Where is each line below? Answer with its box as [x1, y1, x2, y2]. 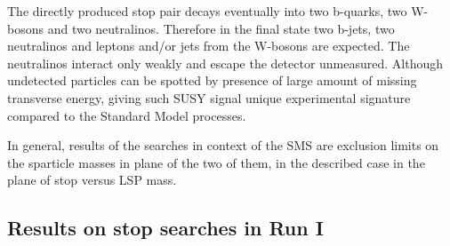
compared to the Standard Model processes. [7, 106, 246, 124]
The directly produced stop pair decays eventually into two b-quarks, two [7, 2, 407, 20]
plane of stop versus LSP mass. [7, 171, 177, 189]
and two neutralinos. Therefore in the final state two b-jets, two [47, 19, 395, 37]
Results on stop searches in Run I [7, 214, 324, 242]
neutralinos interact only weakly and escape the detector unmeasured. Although [7, 53, 444, 72]
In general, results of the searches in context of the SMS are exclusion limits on [7, 136, 439, 155]
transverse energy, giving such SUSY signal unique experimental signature [7, 88, 411, 107]
